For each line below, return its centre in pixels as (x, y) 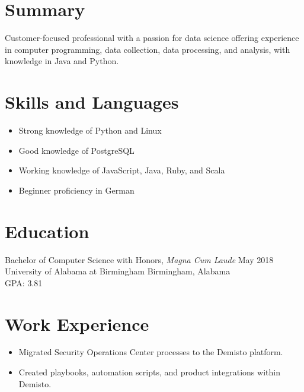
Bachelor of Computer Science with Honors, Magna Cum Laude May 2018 (139, 259)
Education (47, 231)
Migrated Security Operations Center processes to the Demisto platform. (151, 352)
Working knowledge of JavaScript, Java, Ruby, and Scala (122, 170)
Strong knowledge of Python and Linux (90, 130)
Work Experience (77, 323)
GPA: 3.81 (24, 282)
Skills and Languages (92, 102)
